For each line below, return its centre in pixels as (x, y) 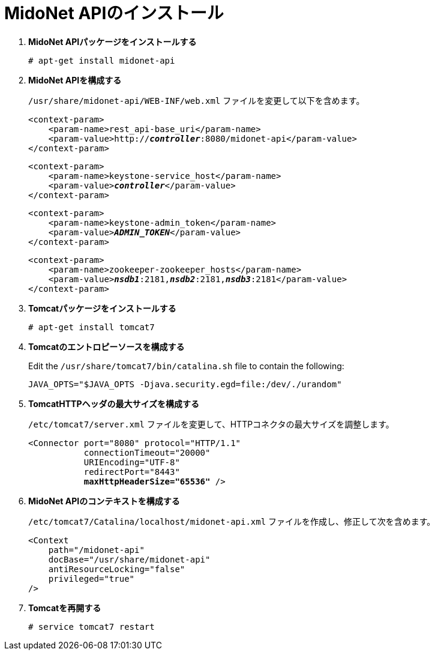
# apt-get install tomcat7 (91, 327)
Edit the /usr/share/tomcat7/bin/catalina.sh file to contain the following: (186, 366)
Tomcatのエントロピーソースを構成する (106, 346)
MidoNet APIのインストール (114, 13)
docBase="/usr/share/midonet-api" (129, 559)
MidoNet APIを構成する (75, 80)
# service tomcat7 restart (91, 626)
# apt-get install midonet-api (102, 60)
